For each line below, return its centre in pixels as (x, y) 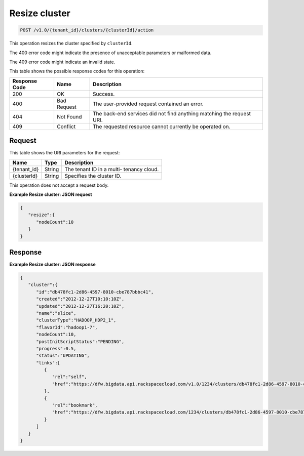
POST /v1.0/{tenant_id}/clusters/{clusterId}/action (87, 30)
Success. (104, 94)
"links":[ (48, 363)
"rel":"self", (69, 377)
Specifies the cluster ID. (93, 176)
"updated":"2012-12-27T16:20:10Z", (80, 306)
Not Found (69, 116)
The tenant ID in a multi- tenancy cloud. (112, 169)
